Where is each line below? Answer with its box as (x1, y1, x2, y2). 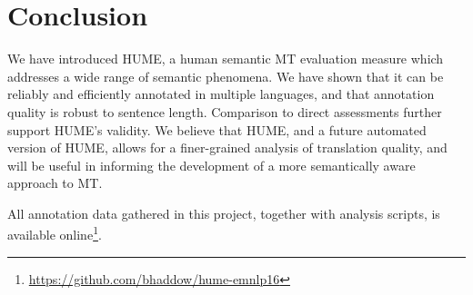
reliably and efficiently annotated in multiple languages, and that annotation (7, 84, 435, 103)
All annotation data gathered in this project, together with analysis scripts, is (7, 203, 440, 222)
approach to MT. (7, 173, 103, 192)
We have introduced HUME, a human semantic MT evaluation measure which (7, 49, 444, 68)
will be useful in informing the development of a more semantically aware (7, 155, 416, 174)
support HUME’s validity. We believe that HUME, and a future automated (7, 120, 427, 139)
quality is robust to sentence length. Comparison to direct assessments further (7, 102, 442, 121)
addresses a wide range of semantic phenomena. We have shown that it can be (7, 66, 444, 85)
